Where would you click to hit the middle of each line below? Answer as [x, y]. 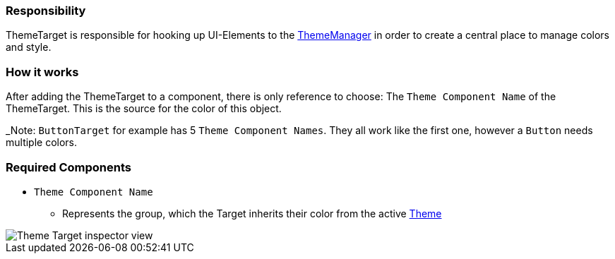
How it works [42, 72]
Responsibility [46, 11]
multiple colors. [42, 143]
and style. [29, 47]
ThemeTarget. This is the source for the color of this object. [144, 109]
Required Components [68, 167]
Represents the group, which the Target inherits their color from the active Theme [252, 213]
